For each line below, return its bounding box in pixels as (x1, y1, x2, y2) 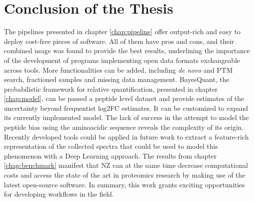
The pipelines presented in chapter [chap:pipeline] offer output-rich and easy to (4, 26, 241, 37)
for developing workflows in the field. (4, 189, 114, 199)
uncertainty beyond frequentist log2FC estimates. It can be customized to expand (4, 102, 248, 113)
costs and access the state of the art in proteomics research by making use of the (4, 170, 245, 180)
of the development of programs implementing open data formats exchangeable (4, 55, 240, 65)
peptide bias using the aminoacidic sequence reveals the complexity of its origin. (4, 122, 244, 132)
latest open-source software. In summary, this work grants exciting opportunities (4, 179, 245, 189)
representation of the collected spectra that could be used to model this (4, 141, 218, 151)
